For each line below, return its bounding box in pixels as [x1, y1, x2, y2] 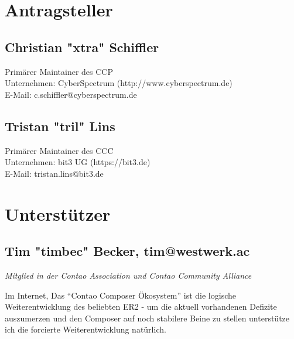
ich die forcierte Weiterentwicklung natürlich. [5, 323, 166, 335]
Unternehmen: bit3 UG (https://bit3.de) [5, 156, 151, 168]
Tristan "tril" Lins [5, 117, 115, 135]
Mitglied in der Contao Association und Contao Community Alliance [5, 269, 252, 281]
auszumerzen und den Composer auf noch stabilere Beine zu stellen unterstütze [5, 311, 290, 324]
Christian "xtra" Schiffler [5, 37, 159, 56]
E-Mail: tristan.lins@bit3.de [5, 167, 104, 179]
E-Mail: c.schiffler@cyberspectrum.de [5, 88, 137, 100]
